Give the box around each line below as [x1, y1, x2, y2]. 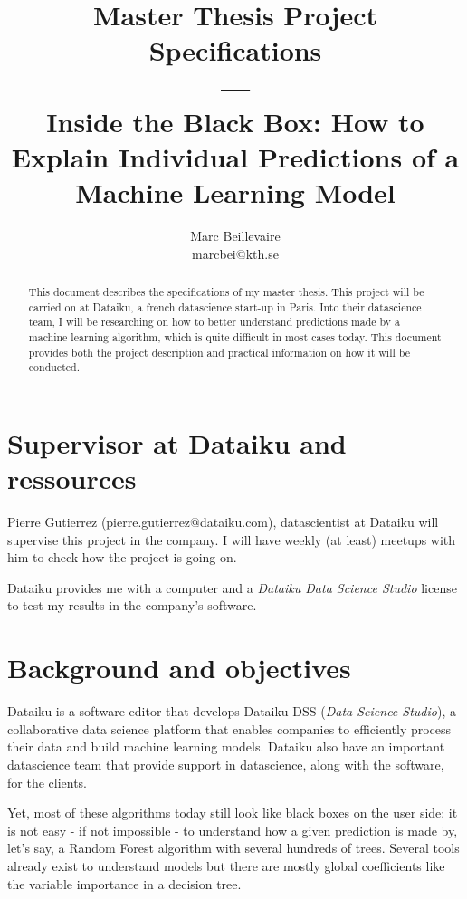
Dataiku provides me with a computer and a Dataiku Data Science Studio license [7, 578, 457, 597]
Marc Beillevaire [190, 226, 281, 245]
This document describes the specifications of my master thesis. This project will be [28, 284, 424, 300]
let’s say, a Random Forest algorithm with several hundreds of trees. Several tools [7, 838, 460, 857]
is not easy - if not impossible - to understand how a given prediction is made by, [7, 820, 458, 839]
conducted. [28, 359, 80, 375]
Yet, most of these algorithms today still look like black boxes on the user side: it [7, 803, 458, 822]
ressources [7, 460, 137, 497]
